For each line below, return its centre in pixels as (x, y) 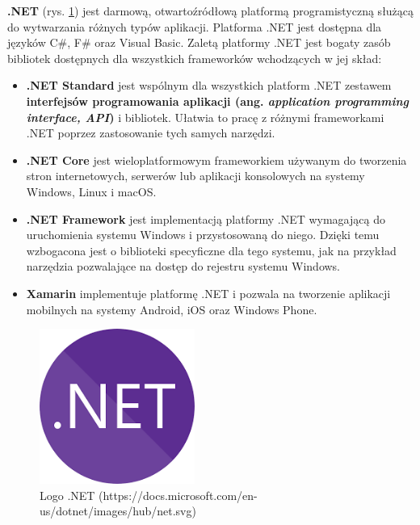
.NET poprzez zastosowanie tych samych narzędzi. (151, 133)
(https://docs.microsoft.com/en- (178, 495)
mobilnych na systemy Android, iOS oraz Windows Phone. (172, 309)
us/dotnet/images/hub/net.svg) (118, 511)
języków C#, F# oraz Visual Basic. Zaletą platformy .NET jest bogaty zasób (199, 42)
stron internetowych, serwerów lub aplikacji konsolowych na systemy (195, 176)
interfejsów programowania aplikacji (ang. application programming (218, 101)
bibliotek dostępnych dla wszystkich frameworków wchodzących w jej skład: (195, 58)
